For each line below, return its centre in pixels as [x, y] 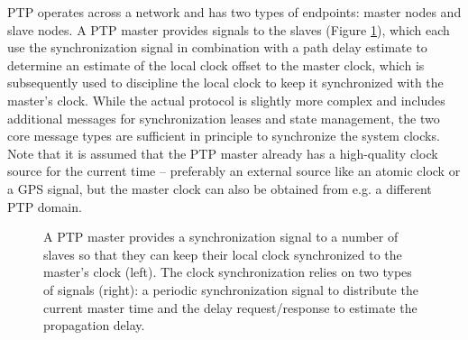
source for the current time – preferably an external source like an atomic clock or [234, 171]
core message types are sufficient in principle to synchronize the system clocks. [224, 136]
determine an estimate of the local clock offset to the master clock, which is [216, 64]
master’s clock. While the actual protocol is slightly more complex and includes [226, 100]
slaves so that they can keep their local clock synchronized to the [223, 254]
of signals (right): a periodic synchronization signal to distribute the [231, 289]
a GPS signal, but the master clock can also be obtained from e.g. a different [220, 188]
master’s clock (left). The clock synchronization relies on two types [228, 272]
